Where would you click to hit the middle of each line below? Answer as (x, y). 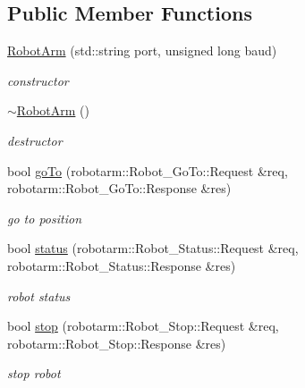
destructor (35, 140)
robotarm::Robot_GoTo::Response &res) (119, 188)
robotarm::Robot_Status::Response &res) (122, 265)
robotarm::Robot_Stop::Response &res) (117, 343)
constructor (38, 80)
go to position (45, 218)
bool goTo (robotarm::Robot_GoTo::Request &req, (148, 170)
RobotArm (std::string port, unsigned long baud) (142, 51)
